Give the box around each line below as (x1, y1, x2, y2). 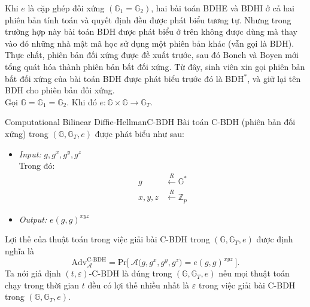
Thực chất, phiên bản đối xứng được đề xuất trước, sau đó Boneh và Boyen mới (5, 48, 299, 61)
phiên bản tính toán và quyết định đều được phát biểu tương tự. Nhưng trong (5, 13, 291, 26)
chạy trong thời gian (5, 278, 80, 291)
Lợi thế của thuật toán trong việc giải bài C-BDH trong (5, 233, 210, 245)
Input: (19, 147, 41, 160)
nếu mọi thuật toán (218, 267, 290, 279)
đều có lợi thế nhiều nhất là (87, 278, 190, 291)
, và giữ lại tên (247, 72, 301, 84)
